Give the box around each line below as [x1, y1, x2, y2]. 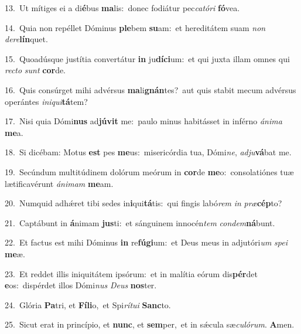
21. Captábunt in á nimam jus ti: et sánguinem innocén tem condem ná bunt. [5, 216, 275, 229]
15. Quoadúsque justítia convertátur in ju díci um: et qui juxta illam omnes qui [5, 52, 290, 64]
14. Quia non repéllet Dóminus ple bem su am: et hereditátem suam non [5, 21, 266, 33]
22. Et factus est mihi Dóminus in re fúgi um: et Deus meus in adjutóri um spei [5, 236, 288, 248]
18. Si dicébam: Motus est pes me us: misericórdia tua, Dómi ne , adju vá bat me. [5, 146, 292, 158]
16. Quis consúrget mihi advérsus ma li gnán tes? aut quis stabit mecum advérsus [5, 83, 296, 96]
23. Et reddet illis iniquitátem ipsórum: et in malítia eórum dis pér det [5, 267, 258, 280]
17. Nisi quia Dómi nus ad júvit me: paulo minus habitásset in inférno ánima [5, 115, 282, 127]
